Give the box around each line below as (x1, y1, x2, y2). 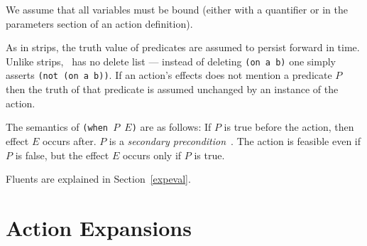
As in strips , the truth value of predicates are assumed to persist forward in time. (6, 40, 360, 55)
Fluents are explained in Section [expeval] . (6, 171, 191, 186)
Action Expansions (6, 213, 192, 242)
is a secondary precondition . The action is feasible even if (109, 133, 361, 148)
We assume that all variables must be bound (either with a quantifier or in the (6, 2, 348, 16)
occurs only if (122, 147, 182, 162)
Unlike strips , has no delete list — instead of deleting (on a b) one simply (6, 53, 336, 68)
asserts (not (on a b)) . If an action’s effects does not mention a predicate (6, 68, 332, 82)
